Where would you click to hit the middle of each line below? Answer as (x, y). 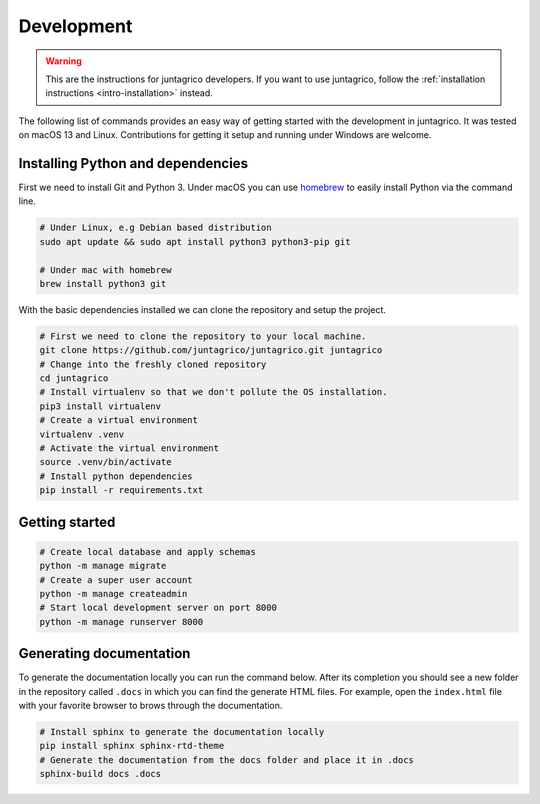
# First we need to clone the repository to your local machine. (203, 336)
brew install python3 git (103, 283)
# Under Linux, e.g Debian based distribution (155, 228)
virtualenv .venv (82, 434)
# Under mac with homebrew (105, 269)
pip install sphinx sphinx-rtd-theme (132, 746)
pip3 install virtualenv (100, 406)
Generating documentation (104, 653)
